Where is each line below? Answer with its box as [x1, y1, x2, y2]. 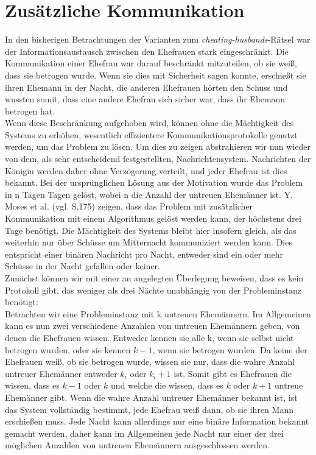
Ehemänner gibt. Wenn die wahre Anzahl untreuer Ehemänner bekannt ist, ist [5, 390, 298, 403]
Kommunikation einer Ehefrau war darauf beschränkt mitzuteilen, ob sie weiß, [5, 57, 297, 69]
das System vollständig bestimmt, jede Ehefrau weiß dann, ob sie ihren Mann [5, 403, 293, 415]
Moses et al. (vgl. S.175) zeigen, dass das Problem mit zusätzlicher [5, 200, 253, 213]
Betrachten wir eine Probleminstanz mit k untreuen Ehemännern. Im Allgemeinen [5, 307, 311, 320]
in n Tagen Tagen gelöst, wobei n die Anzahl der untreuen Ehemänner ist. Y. [5, 188, 293, 200]
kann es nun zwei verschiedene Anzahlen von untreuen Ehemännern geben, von [5, 319, 300, 332]
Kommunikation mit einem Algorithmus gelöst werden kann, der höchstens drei [5, 212, 301, 225]
